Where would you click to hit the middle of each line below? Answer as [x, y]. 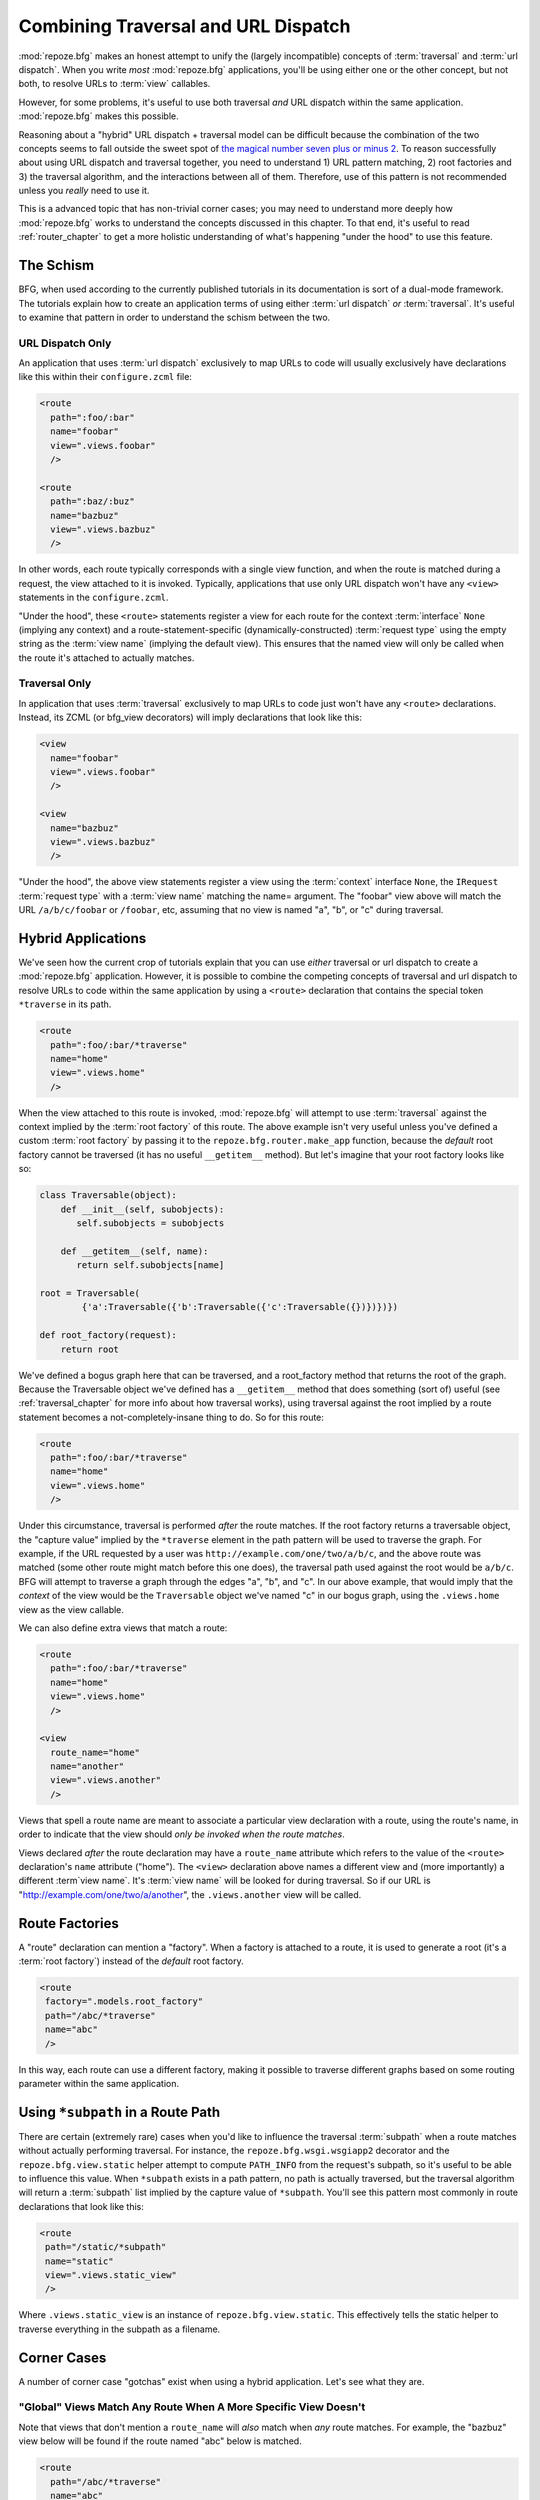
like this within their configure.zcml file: [105, 377]
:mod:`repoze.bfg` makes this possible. [98, 116]
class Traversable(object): [108, 1195]
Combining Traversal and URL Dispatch [184, 26]
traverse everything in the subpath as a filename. [119, 2329]
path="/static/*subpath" [106, 2247]
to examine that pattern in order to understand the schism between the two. [174, 317]
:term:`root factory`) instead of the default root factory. [131, 1961]
